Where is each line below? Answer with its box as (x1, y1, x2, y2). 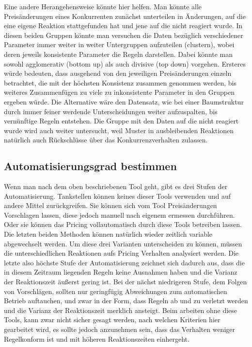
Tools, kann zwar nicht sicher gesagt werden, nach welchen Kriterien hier (4, 314, 220, 325)
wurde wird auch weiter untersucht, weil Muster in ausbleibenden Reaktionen (4, 125, 234, 135)
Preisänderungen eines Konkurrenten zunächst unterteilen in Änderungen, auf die (4, 11, 246, 21)
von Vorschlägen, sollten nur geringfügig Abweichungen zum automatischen (4, 286, 227, 296)
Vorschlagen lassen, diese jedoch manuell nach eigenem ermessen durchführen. (4, 209, 235, 220)
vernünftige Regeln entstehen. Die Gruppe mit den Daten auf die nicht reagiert (4, 116, 239, 126)
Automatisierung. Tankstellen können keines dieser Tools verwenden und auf (4, 191, 231, 201)
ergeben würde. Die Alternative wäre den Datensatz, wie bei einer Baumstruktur (4, 96, 244, 106)
